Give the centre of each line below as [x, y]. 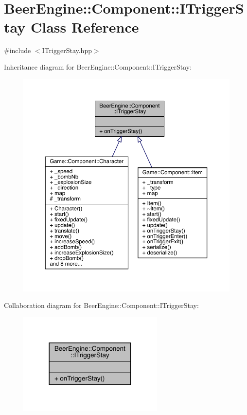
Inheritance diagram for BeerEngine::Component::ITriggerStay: [98, 66]
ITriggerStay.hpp [67, 50]
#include [18, 50]
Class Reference [85, 27]
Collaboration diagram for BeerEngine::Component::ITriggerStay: [101, 305]
